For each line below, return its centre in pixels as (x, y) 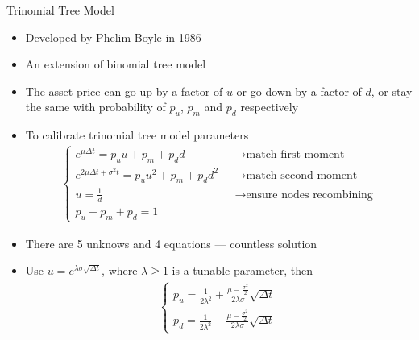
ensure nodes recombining (309, 195)
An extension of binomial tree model (116, 64)
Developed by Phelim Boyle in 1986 (113, 37)
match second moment (302, 175)
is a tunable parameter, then (242, 270)
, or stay (392, 91)
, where (120, 270)
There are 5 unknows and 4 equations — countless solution (171, 243)
